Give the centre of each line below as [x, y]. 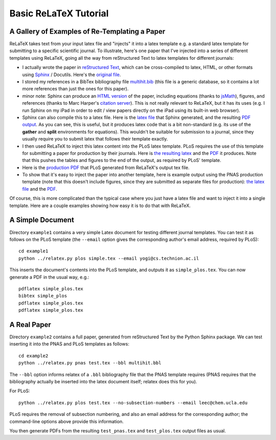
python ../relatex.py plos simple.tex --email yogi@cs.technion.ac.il [109, 258]
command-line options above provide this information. [66, 421]
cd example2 [33, 356]
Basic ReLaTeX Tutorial [59, 13]
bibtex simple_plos [43, 296]
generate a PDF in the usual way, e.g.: [49, 277]
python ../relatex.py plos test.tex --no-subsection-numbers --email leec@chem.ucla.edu [133, 403]
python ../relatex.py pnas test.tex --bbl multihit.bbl [90, 363]
